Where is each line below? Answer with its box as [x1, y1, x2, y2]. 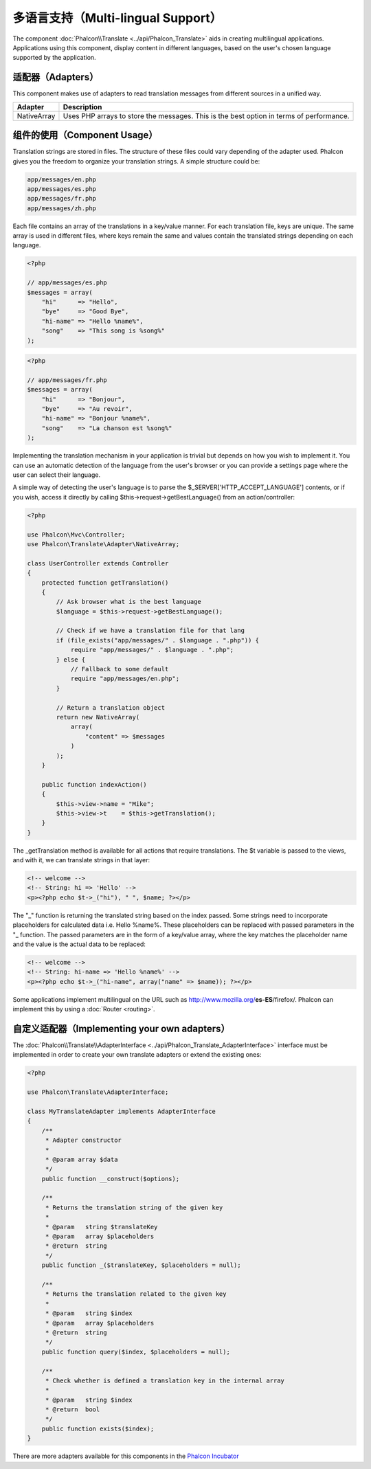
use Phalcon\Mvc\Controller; [27, 530, 126, 539]
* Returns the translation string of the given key [45, 1203, 223, 1211]
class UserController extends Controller [27, 559, 169, 567]
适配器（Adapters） [12, 71, 99, 83]
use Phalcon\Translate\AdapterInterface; [27, 1088, 169, 1096]
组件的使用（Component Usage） [12, 129, 158, 141]
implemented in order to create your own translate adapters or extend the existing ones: [12, 1051, 262, 1059]
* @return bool [45, 1406, 100, 1413]
